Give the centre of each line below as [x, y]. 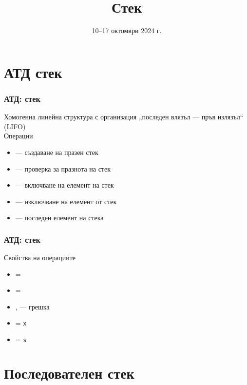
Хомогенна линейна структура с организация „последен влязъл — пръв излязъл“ [124, 117]
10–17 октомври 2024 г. [127, 30]
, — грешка [32, 306]
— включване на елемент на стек [65, 185]
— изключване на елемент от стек [66, 201]
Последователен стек [69, 373]
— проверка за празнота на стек [63, 168]
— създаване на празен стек [57, 152]
